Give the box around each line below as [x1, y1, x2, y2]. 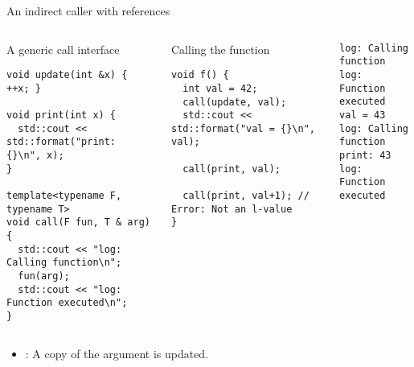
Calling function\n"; [6, 257, 122, 269]
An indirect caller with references [6, 2, 170, 19]
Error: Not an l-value [170, 203, 293, 215]
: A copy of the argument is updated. [25, 344, 209, 361]
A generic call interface [6, 40, 120, 57]
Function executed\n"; [6, 297, 128, 309]
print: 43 [339, 149, 391, 161]
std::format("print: [6, 136, 117, 148]
